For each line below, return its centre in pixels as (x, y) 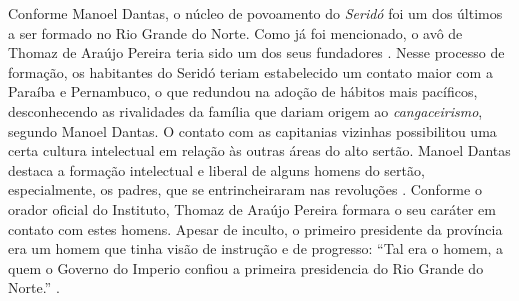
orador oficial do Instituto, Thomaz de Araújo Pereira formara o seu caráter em (252, 208)
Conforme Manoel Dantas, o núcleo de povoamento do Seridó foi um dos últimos (255, 13)
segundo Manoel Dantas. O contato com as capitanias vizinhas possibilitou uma (252, 130)
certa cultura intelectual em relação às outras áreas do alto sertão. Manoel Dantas (259, 150)
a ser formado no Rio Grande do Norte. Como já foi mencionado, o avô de (235, 32)
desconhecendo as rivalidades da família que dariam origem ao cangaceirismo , (245, 110)
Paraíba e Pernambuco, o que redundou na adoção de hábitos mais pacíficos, (243, 91)
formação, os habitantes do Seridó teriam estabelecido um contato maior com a (250, 71)
